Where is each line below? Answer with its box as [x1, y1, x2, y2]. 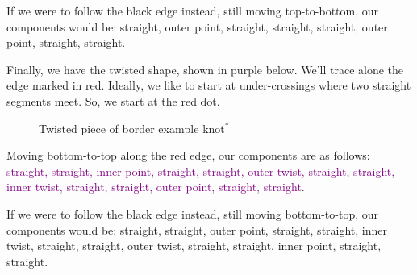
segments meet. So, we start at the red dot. [6, 92, 220, 109]
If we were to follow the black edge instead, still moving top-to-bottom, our [6, 2, 379, 19]
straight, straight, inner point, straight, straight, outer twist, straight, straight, [6, 162, 395, 179]
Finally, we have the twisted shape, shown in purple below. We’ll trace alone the [6, 60, 404, 77]
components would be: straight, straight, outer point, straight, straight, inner [6, 221, 388, 238]
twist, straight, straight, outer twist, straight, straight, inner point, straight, [6, 237, 382, 254]
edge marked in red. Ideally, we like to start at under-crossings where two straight [6, 77, 411, 94]
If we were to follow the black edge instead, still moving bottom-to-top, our [6, 205, 379, 222]
